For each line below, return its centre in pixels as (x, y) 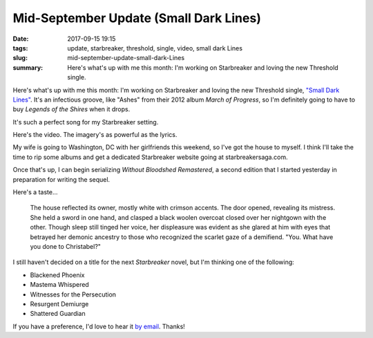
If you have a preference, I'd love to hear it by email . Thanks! (99, 326)
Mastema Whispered (59, 285)
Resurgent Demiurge (59, 303)
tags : (20, 48)
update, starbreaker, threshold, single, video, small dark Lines (155, 48)
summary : (28, 67)
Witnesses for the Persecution (73, 294)
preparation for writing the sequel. (61, 179)
